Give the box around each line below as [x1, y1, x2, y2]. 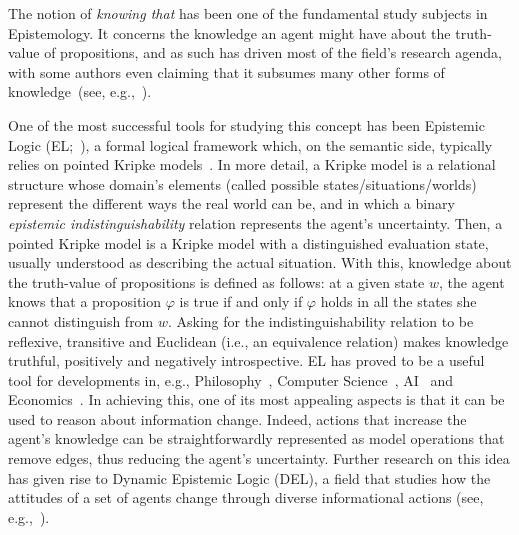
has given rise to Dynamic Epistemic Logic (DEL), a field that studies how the [8, 467, 491, 488]
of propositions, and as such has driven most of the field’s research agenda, [44, 42, 502, 63]
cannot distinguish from [8, 310, 154, 331]
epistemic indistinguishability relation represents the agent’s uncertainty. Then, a [8, 212, 503, 233]
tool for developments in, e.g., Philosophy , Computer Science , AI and [8, 369, 453, 390]
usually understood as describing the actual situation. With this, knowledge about [8, 252, 512, 273]
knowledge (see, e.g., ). [8, 81, 152, 102]
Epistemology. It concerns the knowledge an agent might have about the [8, 22, 451, 43]
